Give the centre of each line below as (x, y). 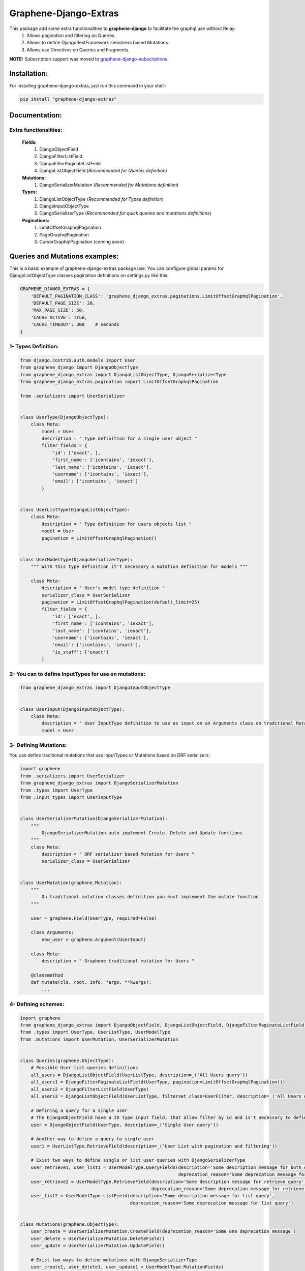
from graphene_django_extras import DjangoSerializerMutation (99, 783)
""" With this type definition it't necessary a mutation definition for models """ (140, 567)
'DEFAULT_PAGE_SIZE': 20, (63, 303)
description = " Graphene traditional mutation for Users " (118, 961)
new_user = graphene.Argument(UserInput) (94, 940)
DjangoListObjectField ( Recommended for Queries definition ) (103, 171)
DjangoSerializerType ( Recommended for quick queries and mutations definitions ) (125, 213)
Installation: (29, 73)
